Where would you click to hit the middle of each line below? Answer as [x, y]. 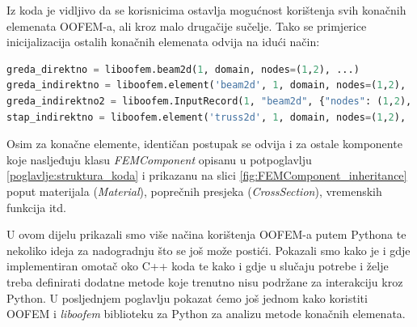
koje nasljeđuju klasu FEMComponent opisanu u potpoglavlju [159, 159]
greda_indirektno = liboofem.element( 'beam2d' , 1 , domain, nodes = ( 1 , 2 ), [206, 85]
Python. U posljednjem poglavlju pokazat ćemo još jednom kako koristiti [187, 297]
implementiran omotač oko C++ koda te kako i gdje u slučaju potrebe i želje [198, 266]
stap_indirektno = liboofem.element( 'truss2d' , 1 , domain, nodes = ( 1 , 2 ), [206, 117]
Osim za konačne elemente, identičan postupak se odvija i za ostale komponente [204, 144]
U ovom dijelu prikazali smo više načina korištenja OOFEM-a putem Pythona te [206, 234]
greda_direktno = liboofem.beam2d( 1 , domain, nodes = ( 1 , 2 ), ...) [183, 69]
